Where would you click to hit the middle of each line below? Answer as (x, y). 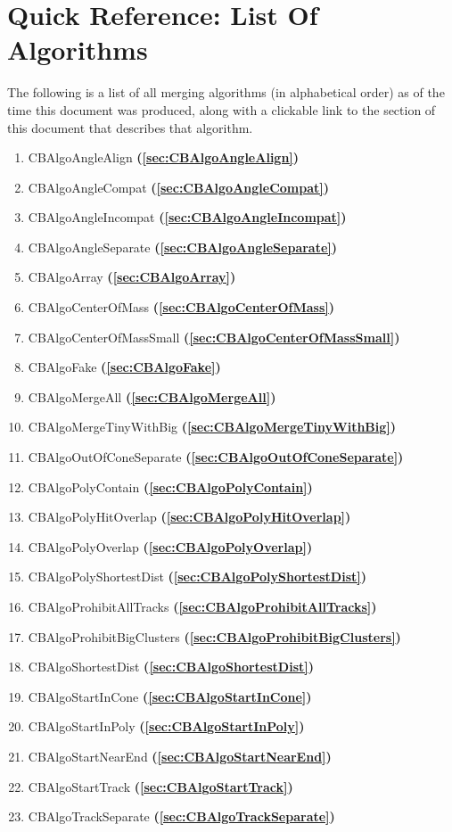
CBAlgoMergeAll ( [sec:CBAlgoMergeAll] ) (152, 396)
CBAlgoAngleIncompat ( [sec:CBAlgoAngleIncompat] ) (187, 217)
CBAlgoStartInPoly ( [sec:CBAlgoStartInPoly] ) (166, 726)
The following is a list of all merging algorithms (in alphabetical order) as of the (226, 92)
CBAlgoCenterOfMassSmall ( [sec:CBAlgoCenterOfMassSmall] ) (214, 337)
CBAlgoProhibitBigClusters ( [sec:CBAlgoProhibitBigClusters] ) (214, 636)
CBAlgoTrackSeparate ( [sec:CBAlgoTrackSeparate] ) (181, 816)
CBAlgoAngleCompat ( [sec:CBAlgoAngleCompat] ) (179, 187)
